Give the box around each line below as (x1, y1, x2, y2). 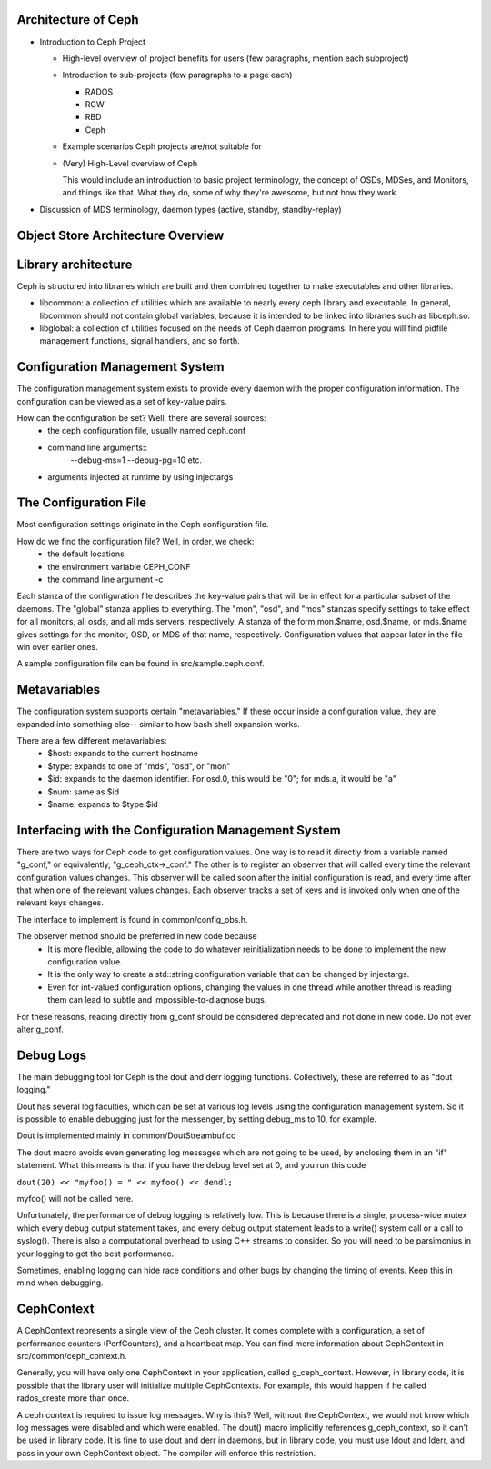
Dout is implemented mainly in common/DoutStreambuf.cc (16, 1130, 236, 1141)
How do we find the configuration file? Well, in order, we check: (16, 535, 255, 546)
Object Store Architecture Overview (16, 227, 225, 243)
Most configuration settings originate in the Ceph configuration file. (16, 519, 269, 530)
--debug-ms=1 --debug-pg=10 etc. (70, 455, 203, 465)
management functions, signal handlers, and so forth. (39, 335, 240, 346)
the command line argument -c (47, 574, 164, 585)
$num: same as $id (47, 786, 120, 797)
